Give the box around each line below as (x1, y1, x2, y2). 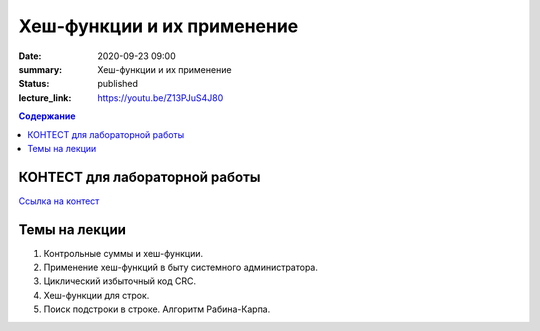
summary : (18, 63, 63, 75)
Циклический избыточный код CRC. (43, 275, 197, 287)
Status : (18, 78, 50, 90)
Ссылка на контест (18, 195, 100, 207)
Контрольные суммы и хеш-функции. (43, 247, 204, 259)
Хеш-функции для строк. (43, 289, 150, 301)
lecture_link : (18, 91, 72, 104)
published (97, 78, 139, 90)
